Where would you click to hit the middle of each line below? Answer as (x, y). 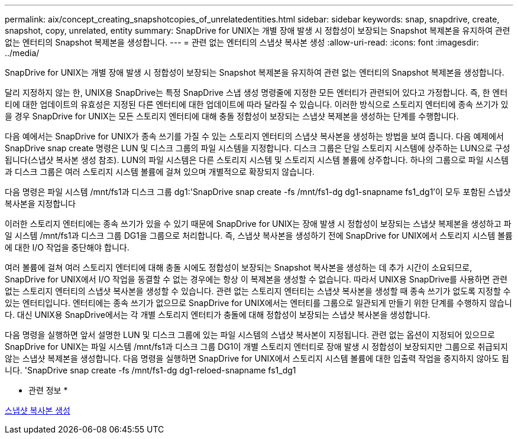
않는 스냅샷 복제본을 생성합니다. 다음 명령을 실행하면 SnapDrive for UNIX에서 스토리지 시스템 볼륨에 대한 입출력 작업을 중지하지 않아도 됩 (257, 358)
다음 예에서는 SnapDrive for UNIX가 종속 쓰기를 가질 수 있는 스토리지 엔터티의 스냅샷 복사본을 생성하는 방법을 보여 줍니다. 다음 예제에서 (254, 136)
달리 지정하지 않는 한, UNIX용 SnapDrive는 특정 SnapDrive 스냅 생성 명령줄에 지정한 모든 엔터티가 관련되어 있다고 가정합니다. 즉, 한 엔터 (256, 92)
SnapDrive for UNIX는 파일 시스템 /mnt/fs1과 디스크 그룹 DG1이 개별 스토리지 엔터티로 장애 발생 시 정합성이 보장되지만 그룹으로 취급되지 (256, 347)
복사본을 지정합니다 (40, 204)
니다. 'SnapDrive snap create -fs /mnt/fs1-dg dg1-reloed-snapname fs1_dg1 (150, 370)
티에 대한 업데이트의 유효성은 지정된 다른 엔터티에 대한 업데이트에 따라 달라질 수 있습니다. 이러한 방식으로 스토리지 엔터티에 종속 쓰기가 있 (257, 104)
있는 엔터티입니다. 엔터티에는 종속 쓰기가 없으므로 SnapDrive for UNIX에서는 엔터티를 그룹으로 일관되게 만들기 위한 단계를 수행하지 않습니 (258, 303)
